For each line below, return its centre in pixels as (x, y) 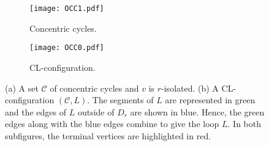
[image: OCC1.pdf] (67, 9)
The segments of (123, 100)
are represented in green (210, 100)
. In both (244, 124)
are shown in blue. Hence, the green (197, 111)
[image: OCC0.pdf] (67, 48)
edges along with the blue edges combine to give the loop (112, 124)
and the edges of (36, 111)
